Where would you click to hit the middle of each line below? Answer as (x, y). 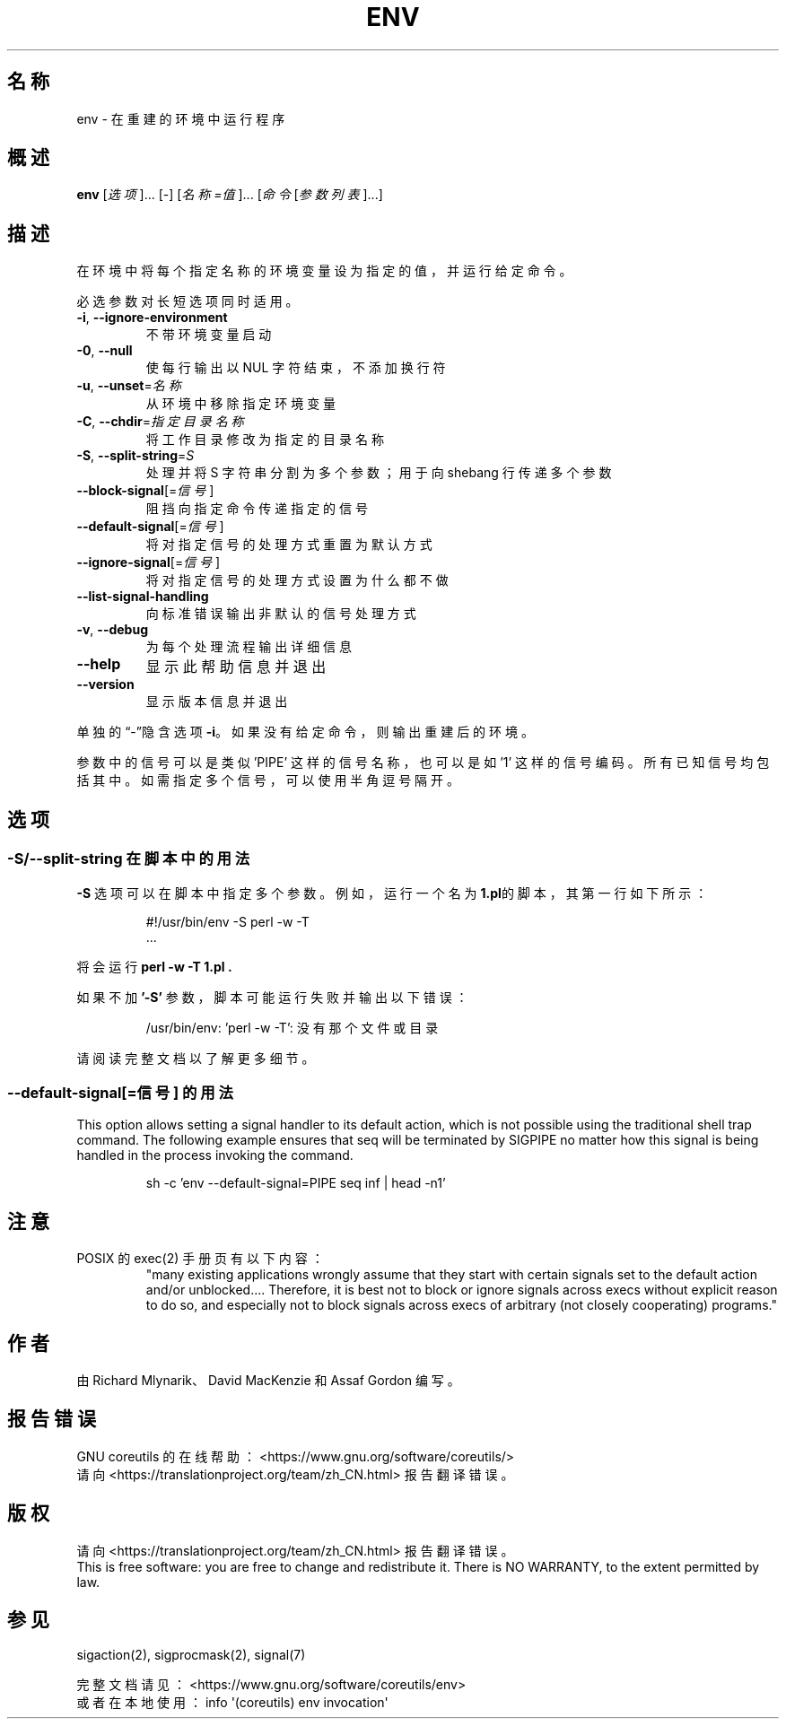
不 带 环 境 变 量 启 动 (209, 335)
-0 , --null (105, 351)
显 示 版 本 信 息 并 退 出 (217, 702)
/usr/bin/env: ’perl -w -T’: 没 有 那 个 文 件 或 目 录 (292, 1027)
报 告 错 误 (52, 1419)
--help (99, 664)
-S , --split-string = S (135, 456)
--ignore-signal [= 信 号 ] (148, 562)
